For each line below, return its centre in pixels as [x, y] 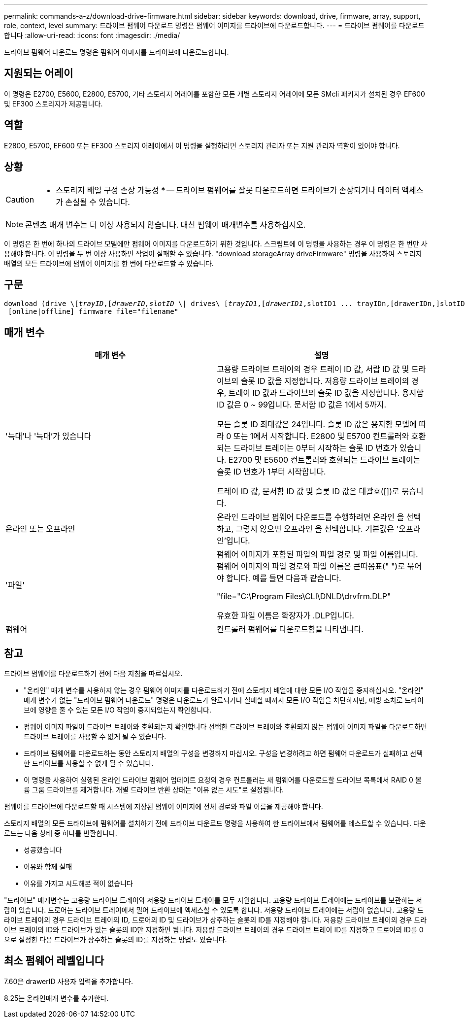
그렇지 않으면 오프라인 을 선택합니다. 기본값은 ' [317, 529]
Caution [20, 199]
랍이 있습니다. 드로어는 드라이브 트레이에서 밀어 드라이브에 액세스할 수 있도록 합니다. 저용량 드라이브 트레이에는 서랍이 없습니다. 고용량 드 [214, 910]
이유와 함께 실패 [48, 867]
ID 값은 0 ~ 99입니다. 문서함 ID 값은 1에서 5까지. [302, 405]
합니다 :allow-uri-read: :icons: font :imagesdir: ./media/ [92, 35]
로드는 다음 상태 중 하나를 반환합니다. [61, 833]
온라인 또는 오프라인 [40, 529]
